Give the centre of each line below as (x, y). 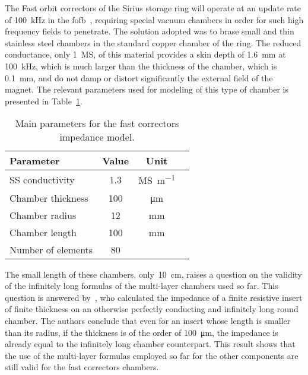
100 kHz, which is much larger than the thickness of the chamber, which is (141, 66)
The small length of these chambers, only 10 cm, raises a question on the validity (154, 274)
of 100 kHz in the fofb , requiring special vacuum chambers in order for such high (154, 19)
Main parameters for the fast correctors (97, 123)
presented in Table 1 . (44, 101)
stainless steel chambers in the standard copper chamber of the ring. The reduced (153, 42)
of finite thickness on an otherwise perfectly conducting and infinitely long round (152, 309)
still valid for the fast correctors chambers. (82, 367)
